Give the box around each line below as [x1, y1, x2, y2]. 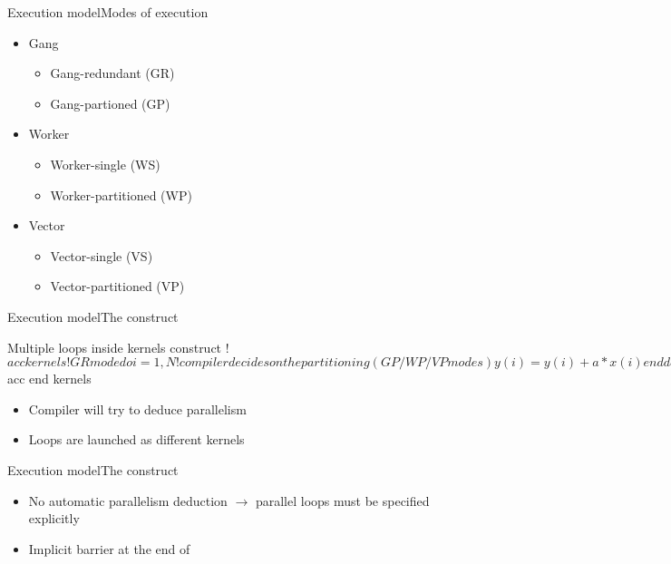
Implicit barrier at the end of [28, 539, 190, 558]
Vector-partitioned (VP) [50, 277, 185, 296]
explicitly [28, 509, 80, 528]
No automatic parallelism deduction [28, 491, 228, 510]
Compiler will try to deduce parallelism [28, 399, 247, 418]
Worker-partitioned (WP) [50, 185, 192, 204]
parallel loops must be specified [255, 491, 430, 510]
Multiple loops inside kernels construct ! [7, 337, 229, 356]
